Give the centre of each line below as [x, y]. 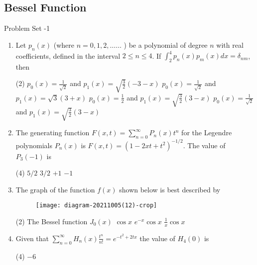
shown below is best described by [170, 189]
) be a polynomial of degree [166, 44]
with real [230, 44]
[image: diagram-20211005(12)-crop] [96, 206]
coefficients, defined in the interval [68, 55]
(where [64, 44]
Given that [32, 238]
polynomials [34, 145]
